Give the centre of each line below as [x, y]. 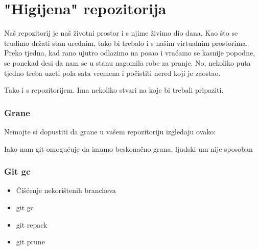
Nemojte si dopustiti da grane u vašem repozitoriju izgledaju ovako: [110, 131]
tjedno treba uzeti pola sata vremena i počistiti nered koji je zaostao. [112, 73]
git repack [32, 224]
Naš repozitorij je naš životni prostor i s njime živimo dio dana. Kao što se [121, 33]
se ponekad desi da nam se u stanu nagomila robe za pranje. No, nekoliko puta [127, 62]
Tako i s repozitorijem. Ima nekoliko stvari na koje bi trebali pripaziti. [114, 90]
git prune [30, 242]
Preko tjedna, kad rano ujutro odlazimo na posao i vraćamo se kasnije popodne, [130, 53]
